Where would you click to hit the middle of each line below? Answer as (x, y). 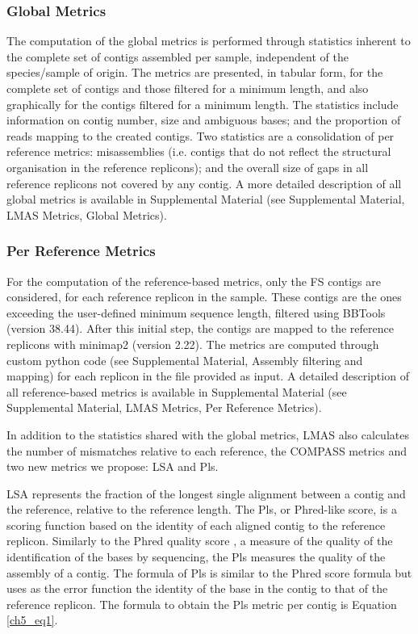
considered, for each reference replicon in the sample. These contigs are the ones (204, 297)
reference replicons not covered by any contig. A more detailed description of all (204, 183)
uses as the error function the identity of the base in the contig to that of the (197, 588)
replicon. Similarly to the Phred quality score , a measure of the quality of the (200, 541)
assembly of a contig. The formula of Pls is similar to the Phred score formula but (209, 572)
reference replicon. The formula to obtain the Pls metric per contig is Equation (202, 604)
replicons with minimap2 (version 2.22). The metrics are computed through (193, 344)
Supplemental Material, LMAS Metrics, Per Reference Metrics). (164, 407)
